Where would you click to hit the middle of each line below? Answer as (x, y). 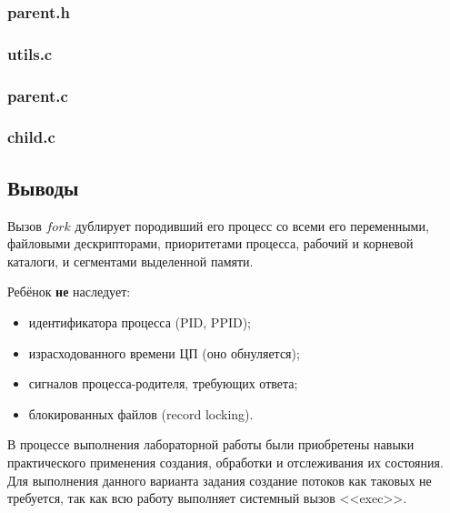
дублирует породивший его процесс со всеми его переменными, (252, 225)
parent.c (38, 95)
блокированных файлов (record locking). (141, 413)
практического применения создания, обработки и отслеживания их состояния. (225, 462)
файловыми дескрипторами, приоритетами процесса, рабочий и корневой (210, 243)
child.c (31, 137)
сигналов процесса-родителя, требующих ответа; (163, 383)
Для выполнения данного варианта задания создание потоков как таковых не (220, 480)
